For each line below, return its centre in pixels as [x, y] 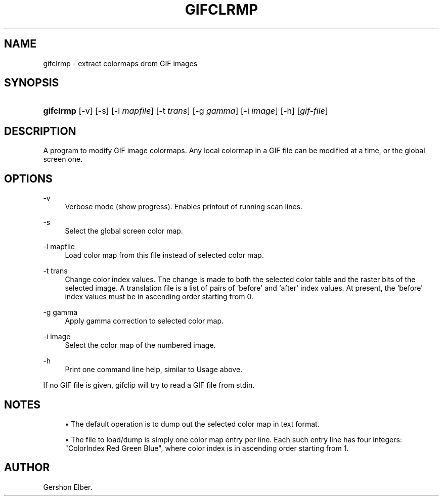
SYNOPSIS [32, 83]
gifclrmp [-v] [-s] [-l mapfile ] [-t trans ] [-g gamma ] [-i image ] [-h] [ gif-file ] [186, 111]
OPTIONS [28, 178]
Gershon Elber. [68, 487]
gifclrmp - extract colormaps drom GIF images [120, 63]
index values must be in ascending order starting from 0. [159, 297]
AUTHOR [27, 468]
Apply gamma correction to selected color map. [144, 321]
